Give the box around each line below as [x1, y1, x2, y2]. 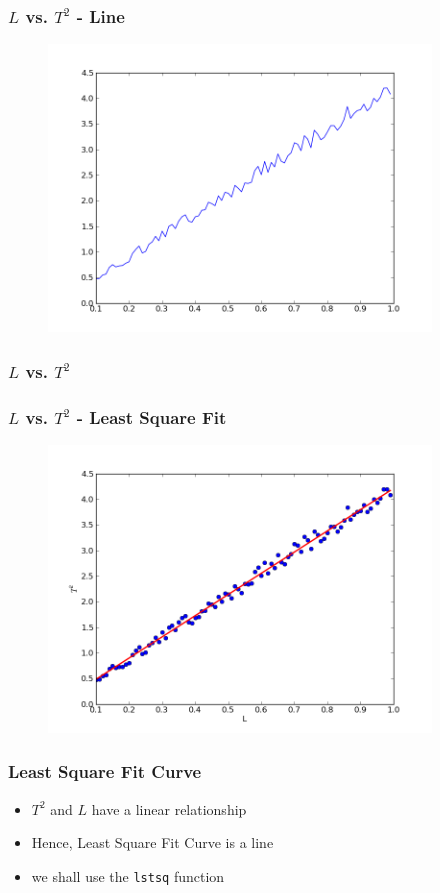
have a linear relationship [91, 798, 247, 819]
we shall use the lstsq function [31, 865, 225, 886]
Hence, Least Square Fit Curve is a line [31, 832, 274, 853]
